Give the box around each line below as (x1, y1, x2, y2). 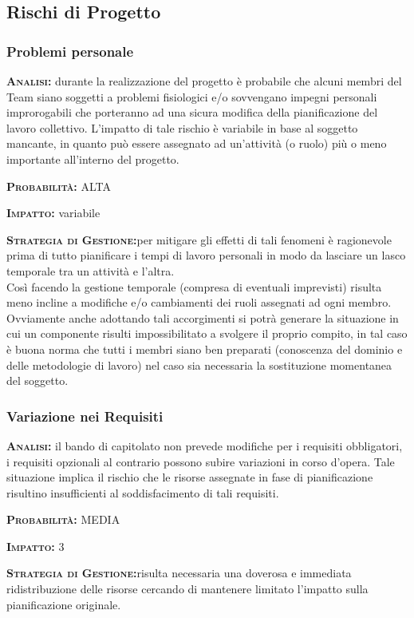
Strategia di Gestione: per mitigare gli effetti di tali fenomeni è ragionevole (6, 231, 392, 248)
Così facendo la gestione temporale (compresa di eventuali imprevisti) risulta (6, 278, 382, 295)
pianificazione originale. (6, 596, 121, 612)
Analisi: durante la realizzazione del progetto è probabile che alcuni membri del (6, 73, 402, 89)
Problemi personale (6, 41, 134, 61)
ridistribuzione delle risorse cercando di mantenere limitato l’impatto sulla (6, 580, 369, 597)
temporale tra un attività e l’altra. (6, 262, 175, 279)
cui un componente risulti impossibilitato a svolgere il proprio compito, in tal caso (6, 325, 408, 342)
